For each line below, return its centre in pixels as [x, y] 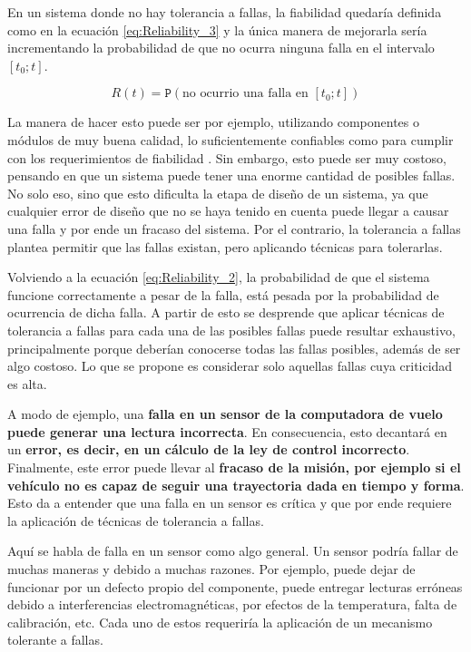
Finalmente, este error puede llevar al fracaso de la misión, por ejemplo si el [234, 467]
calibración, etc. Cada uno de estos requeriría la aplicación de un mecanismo [220, 622]
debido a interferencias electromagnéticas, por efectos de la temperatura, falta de [232, 604]
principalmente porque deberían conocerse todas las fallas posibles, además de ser [234, 348]
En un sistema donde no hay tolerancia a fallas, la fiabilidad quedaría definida [225, 12]
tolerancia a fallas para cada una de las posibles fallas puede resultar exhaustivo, [231, 330]
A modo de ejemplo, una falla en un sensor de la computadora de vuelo [225, 414]
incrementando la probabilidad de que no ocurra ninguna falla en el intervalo [221, 48]
